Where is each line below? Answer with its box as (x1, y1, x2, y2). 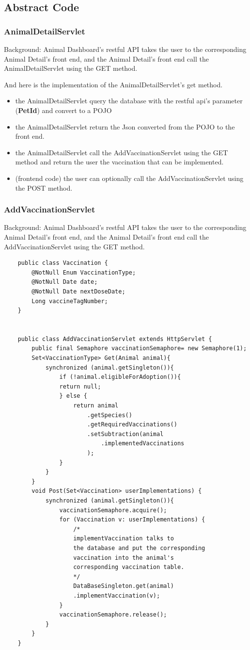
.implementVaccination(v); (73, 592, 160, 599)
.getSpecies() (87, 411, 132, 419)
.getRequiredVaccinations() (87, 421, 177, 428)
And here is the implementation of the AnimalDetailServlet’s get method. (4, 79, 223, 89)
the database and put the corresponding (73, 544, 205, 552)
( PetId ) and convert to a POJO (15, 105, 112, 115)
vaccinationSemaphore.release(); (59, 611, 167, 618)
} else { (59, 392, 87, 400)
